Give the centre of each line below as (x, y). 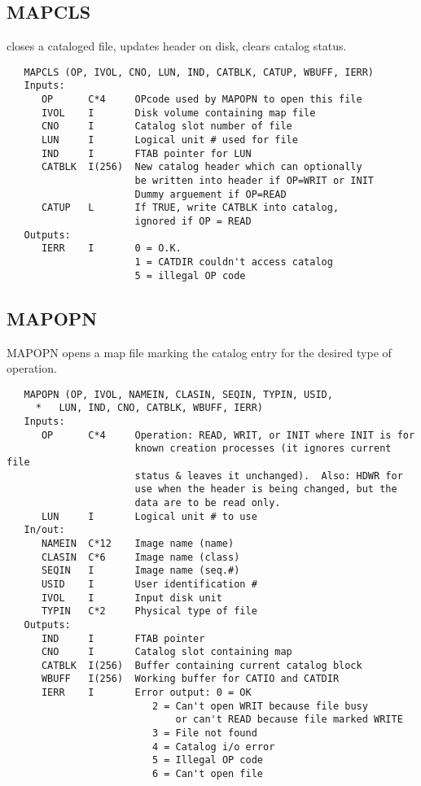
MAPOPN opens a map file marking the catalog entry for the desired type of (199, 352)
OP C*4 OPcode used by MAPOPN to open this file (202, 100)
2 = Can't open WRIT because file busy (260, 706)
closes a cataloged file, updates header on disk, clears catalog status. (177, 46)
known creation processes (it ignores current (263, 449)
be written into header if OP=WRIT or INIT (254, 181)
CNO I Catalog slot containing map (167, 652)
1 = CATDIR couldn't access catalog (234, 262)
